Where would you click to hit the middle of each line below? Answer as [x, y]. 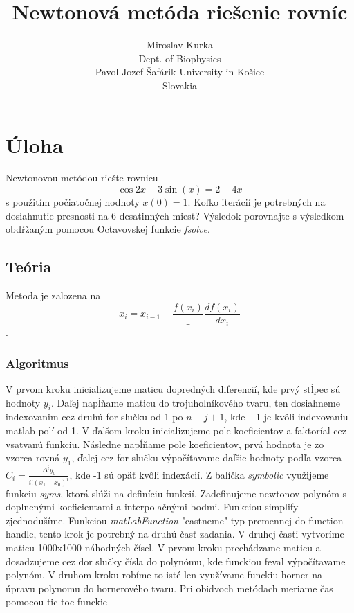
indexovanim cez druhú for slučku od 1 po [94, 417]
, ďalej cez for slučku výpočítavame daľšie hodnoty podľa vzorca [207, 457]
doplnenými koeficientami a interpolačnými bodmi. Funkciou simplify [152, 507]
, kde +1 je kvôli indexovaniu [286, 417]
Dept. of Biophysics [180, 58]
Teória [29, 266]
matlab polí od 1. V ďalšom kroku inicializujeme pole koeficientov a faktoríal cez [176, 430]
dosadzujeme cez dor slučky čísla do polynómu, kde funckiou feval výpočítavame [176, 561]
